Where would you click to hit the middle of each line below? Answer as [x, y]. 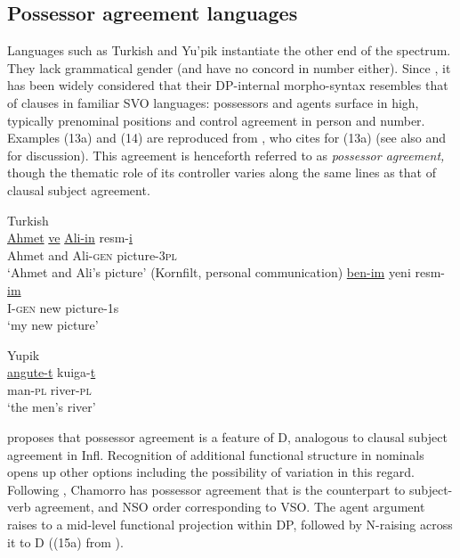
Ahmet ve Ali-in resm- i [70, 238]
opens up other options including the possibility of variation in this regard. [211, 472]
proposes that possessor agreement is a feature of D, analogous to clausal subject [227, 437]
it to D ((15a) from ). [65, 542]
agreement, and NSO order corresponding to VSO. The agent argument [230, 507]
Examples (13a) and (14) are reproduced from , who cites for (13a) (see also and [227, 138]
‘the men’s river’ [52, 407]
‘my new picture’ [53, 325]
